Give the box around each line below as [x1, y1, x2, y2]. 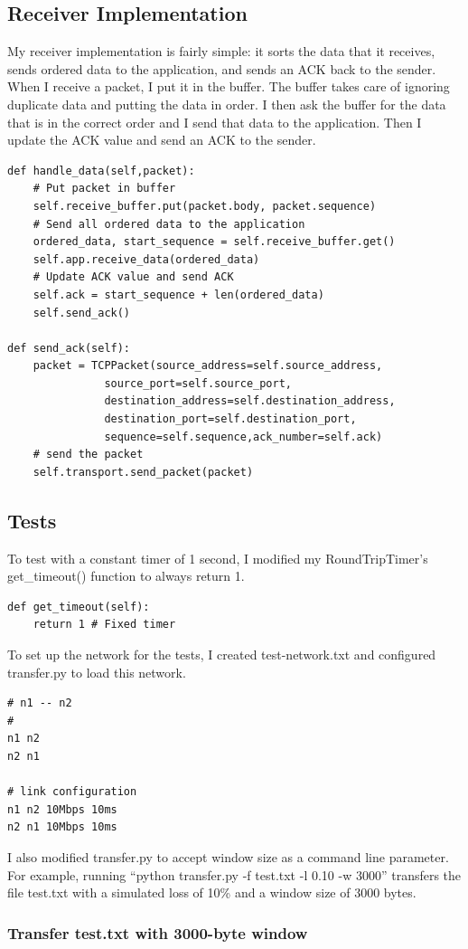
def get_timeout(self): [7, 600, 150, 613]
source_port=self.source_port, [104, 376, 292, 390]
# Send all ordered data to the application [33, 217, 305, 231]
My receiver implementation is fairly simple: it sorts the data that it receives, [7, 42, 435, 61]
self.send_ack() [33, 306, 131, 319]
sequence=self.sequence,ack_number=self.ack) [104, 430, 383, 443]
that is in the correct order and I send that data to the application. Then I [7, 112, 422, 131]
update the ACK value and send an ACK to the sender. [7, 130, 316, 149]
